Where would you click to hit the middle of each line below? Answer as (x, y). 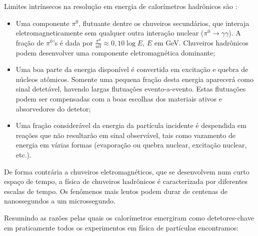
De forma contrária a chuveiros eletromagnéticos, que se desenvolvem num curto (127, 171)
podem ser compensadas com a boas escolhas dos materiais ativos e (119, 98)
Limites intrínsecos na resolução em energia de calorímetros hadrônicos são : (121, 6)
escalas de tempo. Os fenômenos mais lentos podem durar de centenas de (116, 191)
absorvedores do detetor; (53, 108)
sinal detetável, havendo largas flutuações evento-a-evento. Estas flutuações (131, 89)
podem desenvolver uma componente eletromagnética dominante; (115, 52)
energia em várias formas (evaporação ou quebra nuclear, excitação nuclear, (131, 145)
